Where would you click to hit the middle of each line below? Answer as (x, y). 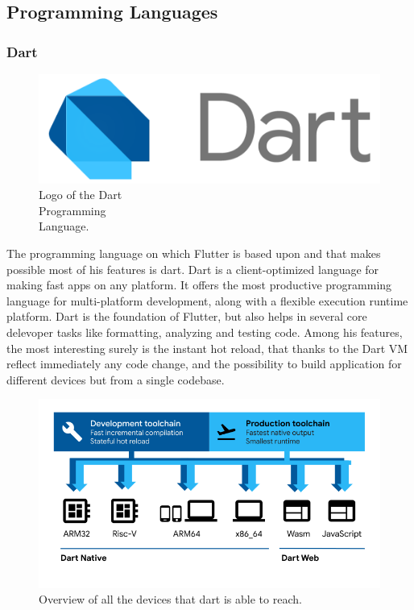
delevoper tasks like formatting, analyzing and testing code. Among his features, (205, 332)
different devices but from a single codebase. (116, 379)
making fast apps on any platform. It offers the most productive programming (199, 285)
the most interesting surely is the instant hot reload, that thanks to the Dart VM (207, 348)
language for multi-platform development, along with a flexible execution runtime (207, 300)
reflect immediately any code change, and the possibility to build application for (204, 364)
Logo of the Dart (81, 195)
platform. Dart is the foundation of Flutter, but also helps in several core (187, 316)
